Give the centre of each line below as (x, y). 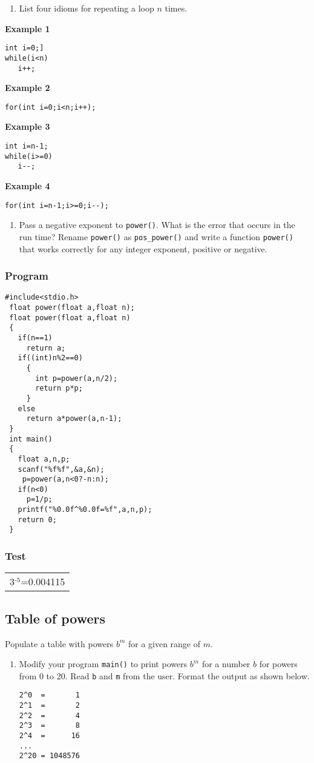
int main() (31, 439)
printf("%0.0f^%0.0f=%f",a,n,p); (85, 510)
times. (176, 8)
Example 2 (28, 88)
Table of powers (55, 618)
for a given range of (164, 643)
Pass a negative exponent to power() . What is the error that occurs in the (157, 225)
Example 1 (28, 28)
